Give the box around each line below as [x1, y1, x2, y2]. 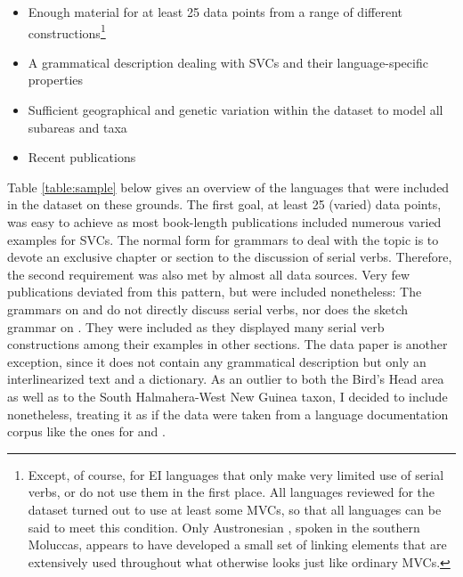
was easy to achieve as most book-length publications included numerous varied [7, 213, 442, 231]
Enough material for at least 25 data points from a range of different [28, 3, 402, 20]
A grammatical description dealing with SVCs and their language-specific [28, 53, 428, 71]
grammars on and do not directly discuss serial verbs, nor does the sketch [7, 299, 409, 318]
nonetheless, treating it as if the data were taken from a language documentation [7, 404, 449, 423]
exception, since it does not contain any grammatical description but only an [7, 352, 426, 370]
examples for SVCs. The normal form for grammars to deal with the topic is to [7, 230, 439, 248]
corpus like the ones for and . [7, 422, 166, 441]
